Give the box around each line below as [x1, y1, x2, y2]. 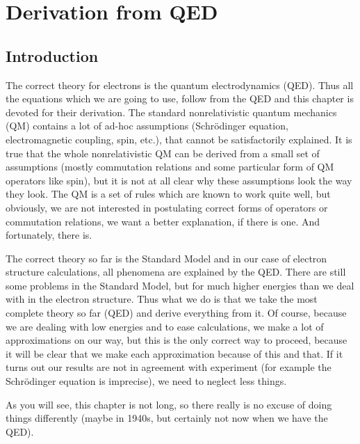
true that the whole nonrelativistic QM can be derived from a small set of [6, 145, 320, 160]
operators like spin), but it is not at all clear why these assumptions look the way [6, 173, 352, 187]
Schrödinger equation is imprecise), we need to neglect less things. [6, 374, 287, 388]
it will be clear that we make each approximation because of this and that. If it [6, 346, 343, 360]
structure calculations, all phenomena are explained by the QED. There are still [6, 264, 346, 279]
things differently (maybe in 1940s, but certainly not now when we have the [6, 411, 328, 425]
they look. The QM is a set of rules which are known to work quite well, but [6, 187, 331, 201]
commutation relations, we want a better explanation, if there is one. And [6, 214, 320, 228]
